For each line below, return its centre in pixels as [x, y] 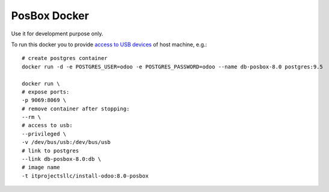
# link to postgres [51, 151]
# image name [41, 167]
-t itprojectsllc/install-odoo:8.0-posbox [85, 176]
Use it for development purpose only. [57, 34]
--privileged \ [44, 134]
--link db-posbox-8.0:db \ [62, 159]
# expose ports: [46, 92]
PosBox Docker [50, 16]
